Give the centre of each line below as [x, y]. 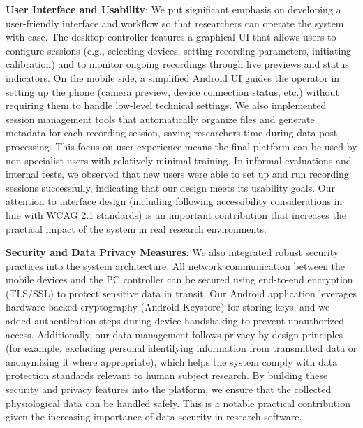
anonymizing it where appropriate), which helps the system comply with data [172, 361]
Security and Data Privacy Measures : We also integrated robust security [172, 252]
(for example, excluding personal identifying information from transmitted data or [181, 348]
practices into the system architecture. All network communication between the [176, 265]
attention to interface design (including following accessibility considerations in [174, 201]
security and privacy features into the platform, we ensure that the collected [169, 389]
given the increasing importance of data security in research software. [154, 416]
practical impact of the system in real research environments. [136, 228]
